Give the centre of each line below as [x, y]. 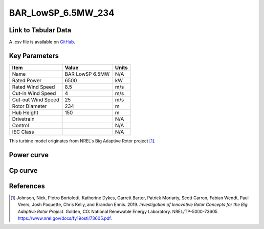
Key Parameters [34, 56]
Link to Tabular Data [40, 30]
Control [21, 125]
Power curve [29, 155]
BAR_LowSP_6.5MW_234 [62, 13]
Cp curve [23, 171]
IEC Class [23, 132]
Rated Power [27, 80]
